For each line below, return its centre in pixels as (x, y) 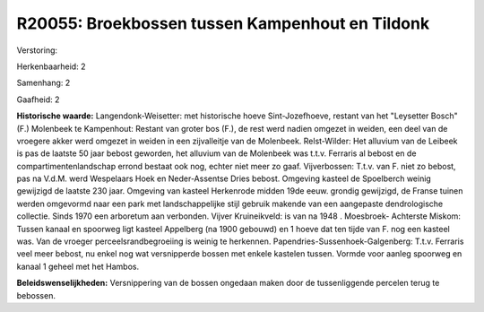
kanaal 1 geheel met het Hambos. (78, 266)
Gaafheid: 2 (38, 100)
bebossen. (36, 295)
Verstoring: (37, 50)
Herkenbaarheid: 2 (51, 66)
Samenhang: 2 (43, 83)
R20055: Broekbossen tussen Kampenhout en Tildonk (223, 23)
